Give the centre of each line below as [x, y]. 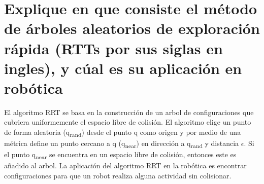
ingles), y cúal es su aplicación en [123, 68]
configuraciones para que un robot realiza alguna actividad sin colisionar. [118, 176]
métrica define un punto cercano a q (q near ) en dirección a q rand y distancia [122, 144]
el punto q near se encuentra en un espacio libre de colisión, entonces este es [120, 155]
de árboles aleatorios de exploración [132, 28]
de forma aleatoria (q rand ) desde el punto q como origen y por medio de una [123, 133]
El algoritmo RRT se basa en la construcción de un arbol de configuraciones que [129, 112]
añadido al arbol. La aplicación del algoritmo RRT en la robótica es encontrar [125, 165]
